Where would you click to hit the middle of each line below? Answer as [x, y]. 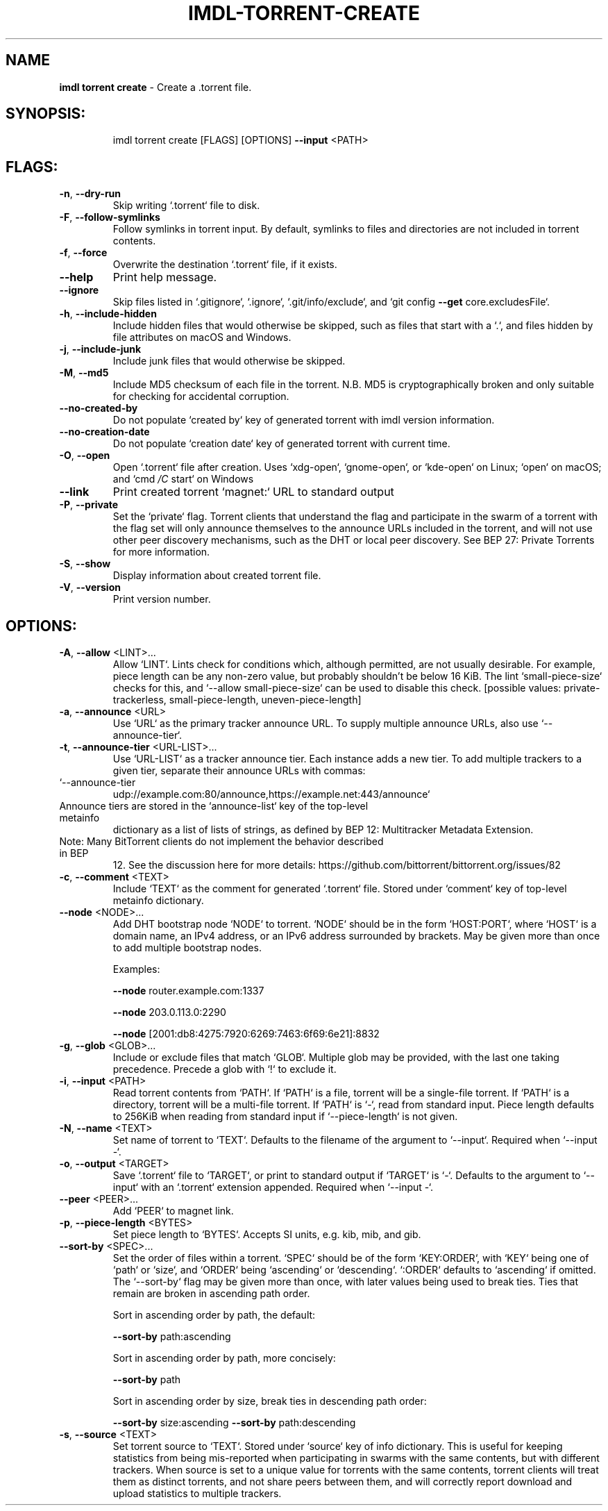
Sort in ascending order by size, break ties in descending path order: [270, 1401]
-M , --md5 [84, 373]
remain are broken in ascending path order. [211, 1294]
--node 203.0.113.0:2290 [169, 1012]
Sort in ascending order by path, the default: [214, 1315]
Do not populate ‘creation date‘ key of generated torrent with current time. [281, 444]
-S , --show [85, 564]
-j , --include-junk [100, 349]
